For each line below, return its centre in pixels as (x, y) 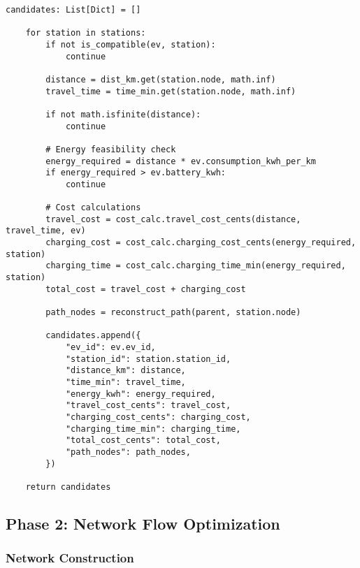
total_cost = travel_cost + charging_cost (146, 289)
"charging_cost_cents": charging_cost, (158, 417)
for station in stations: (86, 33)
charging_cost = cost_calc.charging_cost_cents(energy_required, (201, 243)
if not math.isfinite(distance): (123, 114)
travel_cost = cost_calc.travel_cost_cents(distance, (173, 219)
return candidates (68, 487)
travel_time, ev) (46, 231)
